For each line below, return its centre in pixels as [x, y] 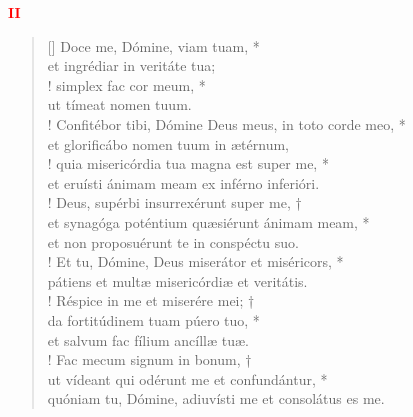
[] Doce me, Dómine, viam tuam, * [153, 45]
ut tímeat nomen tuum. [119, 104]
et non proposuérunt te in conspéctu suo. [173, 241]
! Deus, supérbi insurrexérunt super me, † [174, 202]
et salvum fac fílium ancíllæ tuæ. [148, 339]
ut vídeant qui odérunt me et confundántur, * [187, 378]
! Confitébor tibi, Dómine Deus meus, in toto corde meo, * [226, 123]
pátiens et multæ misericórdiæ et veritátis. [177, 280]
